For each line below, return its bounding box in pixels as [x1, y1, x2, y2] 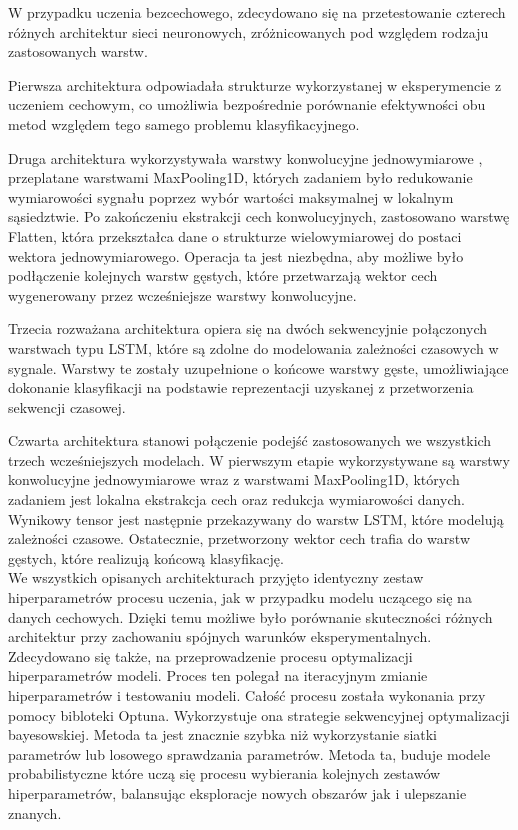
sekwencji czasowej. [8, 396, 126, 417]
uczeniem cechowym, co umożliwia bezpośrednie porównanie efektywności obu [8, 94, 486, 115]
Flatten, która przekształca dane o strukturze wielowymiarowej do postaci [8, 225, 462, 246]
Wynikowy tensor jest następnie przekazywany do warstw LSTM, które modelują [8, 508, 504, 529]
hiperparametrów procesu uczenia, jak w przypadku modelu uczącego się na [8, 587, 472, 608]
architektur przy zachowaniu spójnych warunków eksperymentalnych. [8, 626, 432, 647]
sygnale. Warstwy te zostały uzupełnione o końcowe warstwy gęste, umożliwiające [8, 357, 509, 378]
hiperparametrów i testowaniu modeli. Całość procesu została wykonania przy [8, 685, 486, 705]
